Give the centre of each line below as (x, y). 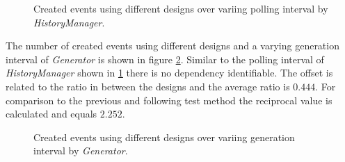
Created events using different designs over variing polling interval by (181, 8)
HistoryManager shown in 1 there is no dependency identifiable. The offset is (169, 73)
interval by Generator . (81, 151)
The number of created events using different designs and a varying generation (172, 46)
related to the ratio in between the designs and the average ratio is (148, 86)
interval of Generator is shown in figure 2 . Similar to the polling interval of (165, 59)
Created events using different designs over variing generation (164, 137)
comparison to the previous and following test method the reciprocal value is (169, 100)
